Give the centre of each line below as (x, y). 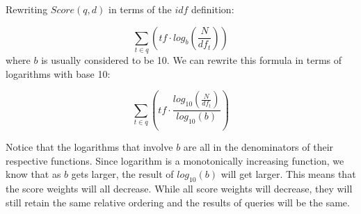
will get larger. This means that (288, 174)
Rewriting (27, 9)
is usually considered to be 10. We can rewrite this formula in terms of (192, 59)
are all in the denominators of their (258, 147)
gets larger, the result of (122, 174)
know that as (33, 174)
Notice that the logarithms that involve (89, 147)
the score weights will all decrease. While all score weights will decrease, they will (179, 189)
